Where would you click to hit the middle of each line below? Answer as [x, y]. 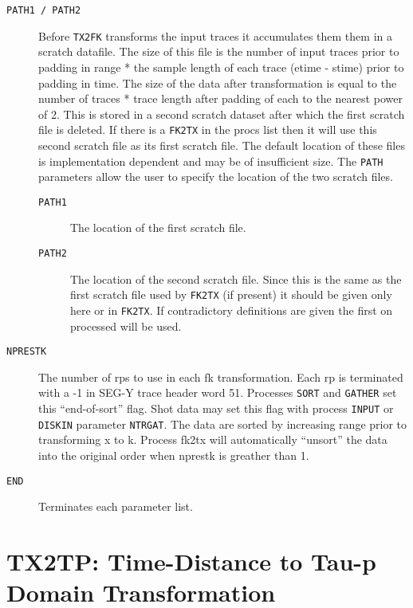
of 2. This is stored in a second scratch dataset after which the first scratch [222, 114]
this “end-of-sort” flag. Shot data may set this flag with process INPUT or [216, 408]
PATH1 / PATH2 [44, 10]
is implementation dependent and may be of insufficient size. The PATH [211, 161]
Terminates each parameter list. [116, 506]
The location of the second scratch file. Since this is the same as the [236, 279]
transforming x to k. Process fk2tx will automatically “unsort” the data [213, 439]
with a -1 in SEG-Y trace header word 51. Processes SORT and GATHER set [218, 392]
